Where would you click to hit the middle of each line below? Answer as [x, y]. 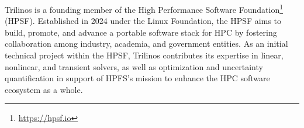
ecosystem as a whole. [44, 89]
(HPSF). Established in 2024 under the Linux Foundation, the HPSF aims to [143, 21]
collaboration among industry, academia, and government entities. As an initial [146, 44]
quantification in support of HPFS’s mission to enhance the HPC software [137, 78]
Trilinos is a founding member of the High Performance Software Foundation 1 [144, 8]
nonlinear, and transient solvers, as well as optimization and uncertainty [134, 66]
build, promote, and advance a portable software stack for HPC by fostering [141, 32]
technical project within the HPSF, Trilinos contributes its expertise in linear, [144, 55]
